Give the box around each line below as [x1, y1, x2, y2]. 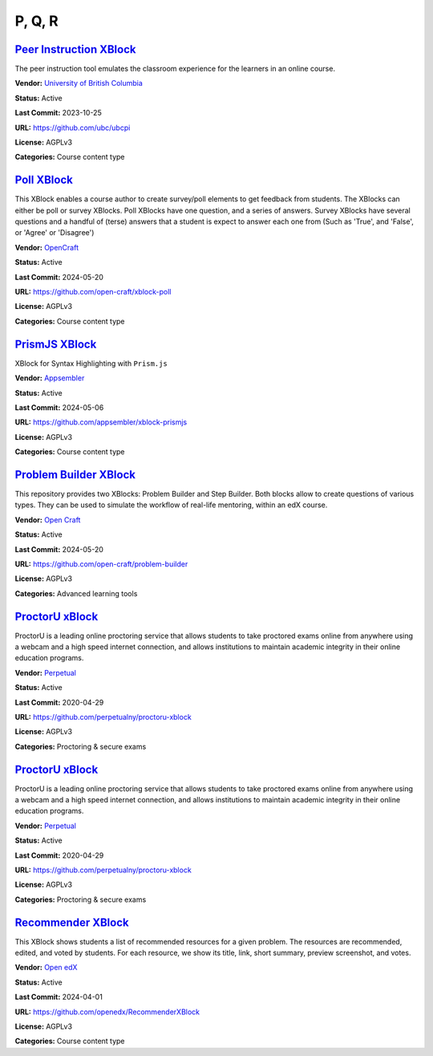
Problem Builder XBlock [14, 468, 136, 481]
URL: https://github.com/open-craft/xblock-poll [14, 287, 172, 297]
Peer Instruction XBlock [14, 43, 136, 56]
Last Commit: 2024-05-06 [14, 402, 104, 412]
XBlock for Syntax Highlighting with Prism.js [14, 358, 168, 368]
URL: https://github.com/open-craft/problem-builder [14, 558, 188, 569]
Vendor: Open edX [14, 963, 78, 973]
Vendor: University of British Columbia [14, 79, 144, 88]
